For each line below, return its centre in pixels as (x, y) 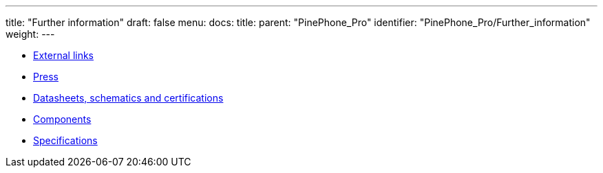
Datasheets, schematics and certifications (128, 98)
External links (64, 55)
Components (62, 119)
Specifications (65, 140)
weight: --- (30, 34)
